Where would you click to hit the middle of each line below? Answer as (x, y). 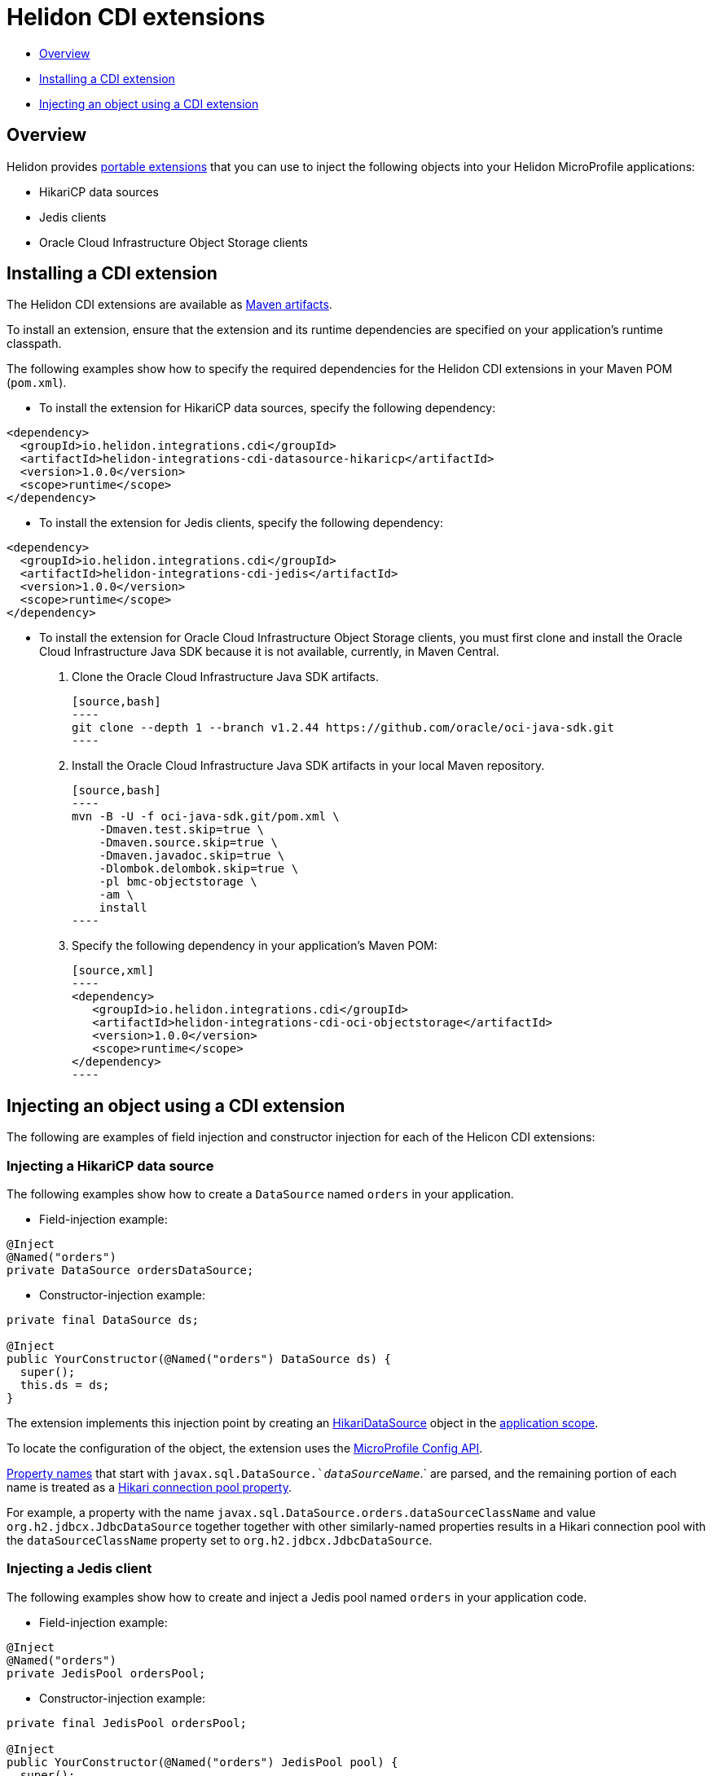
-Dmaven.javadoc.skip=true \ (192, 856)
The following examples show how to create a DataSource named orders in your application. (260, 1194)
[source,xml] (113, 971)
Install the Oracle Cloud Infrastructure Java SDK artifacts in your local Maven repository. (308, 766)
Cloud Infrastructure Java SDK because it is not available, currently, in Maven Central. (269, 652)
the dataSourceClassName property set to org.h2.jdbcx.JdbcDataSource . (220, 1541)
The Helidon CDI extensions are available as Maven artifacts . (169, 305)
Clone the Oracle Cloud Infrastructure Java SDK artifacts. (226, 677)
